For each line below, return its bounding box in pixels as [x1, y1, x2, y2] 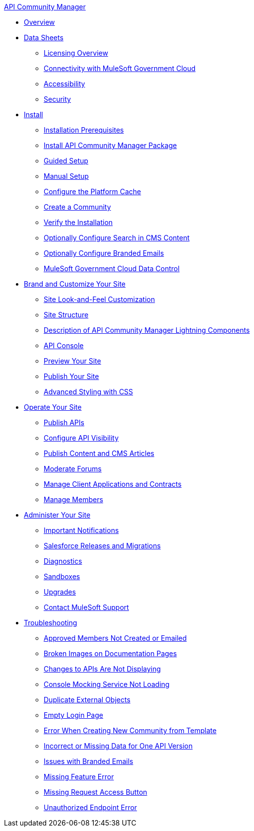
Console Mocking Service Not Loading [44, 680, 170, 688]
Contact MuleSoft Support [44, 603, 129, 611]
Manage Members [44, 495, 103, 504]
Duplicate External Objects [44, 695, 130, 704]
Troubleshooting [24, 618, 77, 627]
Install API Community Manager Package [44, 141, 177, 150]
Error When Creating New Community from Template [44, 726, 217, 735]
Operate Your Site [24, 403, 82, 411]
